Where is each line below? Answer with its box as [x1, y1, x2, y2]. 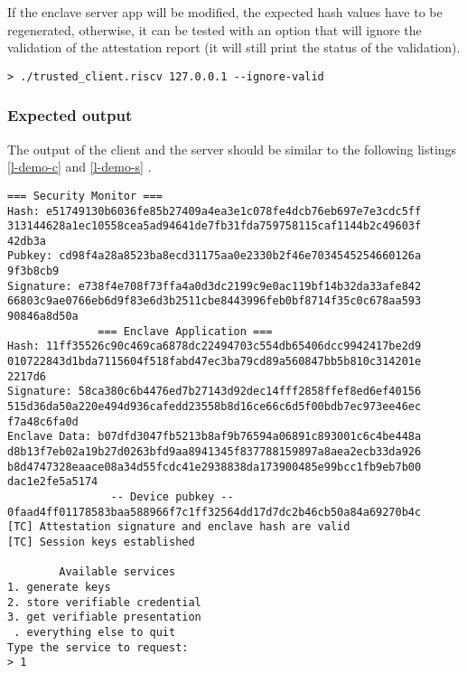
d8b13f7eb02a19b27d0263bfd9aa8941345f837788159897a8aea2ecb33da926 [7, 445, 422, 458]
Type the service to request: [7, 640, 189, 654]
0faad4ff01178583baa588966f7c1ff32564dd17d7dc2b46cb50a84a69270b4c [7, 505, 422, 519]
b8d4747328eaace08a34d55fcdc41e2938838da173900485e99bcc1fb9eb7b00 [7, 460, 422, 473]
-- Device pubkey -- [110, 490, 234, 503]
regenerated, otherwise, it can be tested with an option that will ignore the [7, 20, 422, 39]
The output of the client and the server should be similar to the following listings [7, 139, 457, 158]
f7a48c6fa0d [7, 415, 79, 428]
